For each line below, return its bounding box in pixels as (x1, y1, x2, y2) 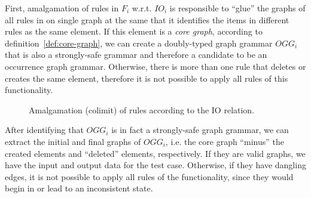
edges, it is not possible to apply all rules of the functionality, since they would (5, 170, 294, 182)
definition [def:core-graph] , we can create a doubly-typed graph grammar (5, 36, 273, 49)
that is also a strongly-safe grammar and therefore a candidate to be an (5, 48, 267, 61)
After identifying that (5, 123, 84, 136)
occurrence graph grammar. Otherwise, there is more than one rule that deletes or (5, 60, 306, 72)
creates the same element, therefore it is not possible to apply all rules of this (5, 72, 288, 84)
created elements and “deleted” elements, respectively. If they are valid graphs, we (5, 147, 306, 159)
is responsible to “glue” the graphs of (169, 2, 306, 14)
